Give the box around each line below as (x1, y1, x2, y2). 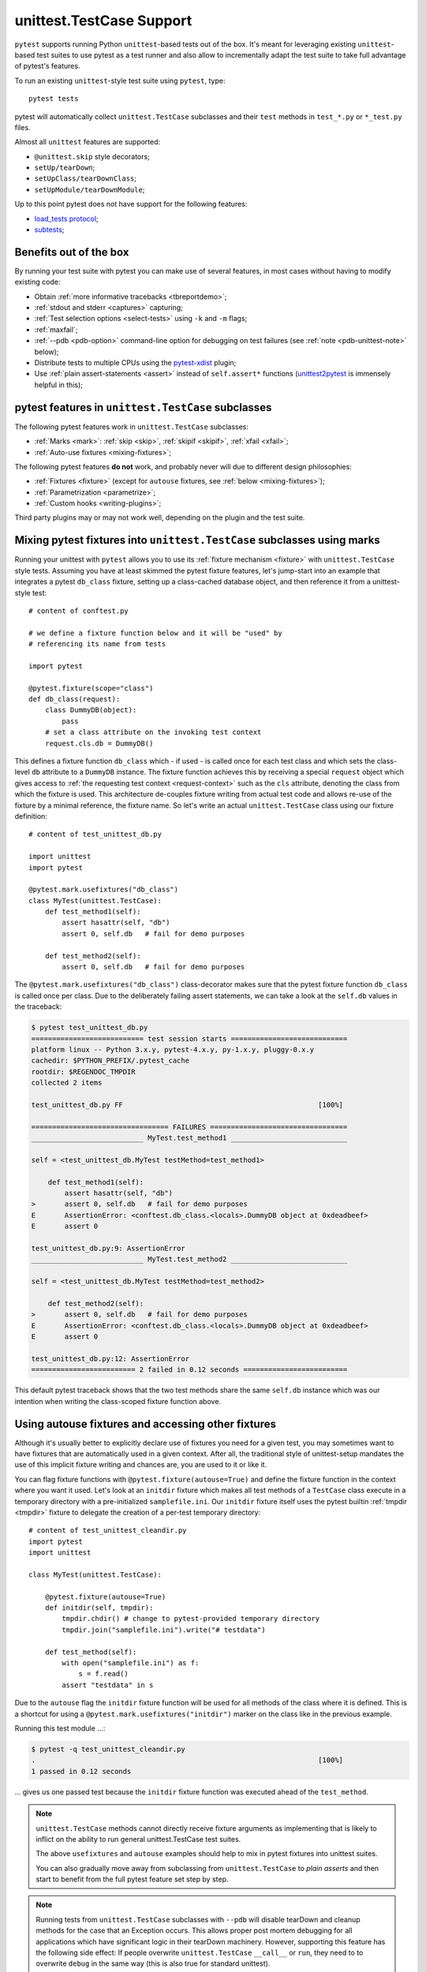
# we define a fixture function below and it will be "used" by (28, 628, 283, 637)
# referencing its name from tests (28, 640, 166, 648)
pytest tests (28, 95, 79, 103)
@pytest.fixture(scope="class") (28, 683, 154, 693)
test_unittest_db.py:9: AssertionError (31, 1244, 185, 1253)
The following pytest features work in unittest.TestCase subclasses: (14, 422, 248, 431)
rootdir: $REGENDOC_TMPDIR (31, 1067, 136, 1076)
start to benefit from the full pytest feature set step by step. (35, 1874, 229, 1884)
